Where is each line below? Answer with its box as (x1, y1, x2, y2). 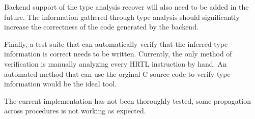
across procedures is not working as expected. (4, 105, 146, 116)
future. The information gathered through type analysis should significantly (4, 11, 240, 22)
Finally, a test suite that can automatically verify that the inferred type (4, 38, 228, 49)
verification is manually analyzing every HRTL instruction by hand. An (4, 58, 227, 69)
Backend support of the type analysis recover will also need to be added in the (4, 2, 249, 12)
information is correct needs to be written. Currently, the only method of (4, 48, 232, 59)
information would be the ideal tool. (4, 78, 117, 89)
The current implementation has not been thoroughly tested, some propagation (4, 95, 251, 106)
